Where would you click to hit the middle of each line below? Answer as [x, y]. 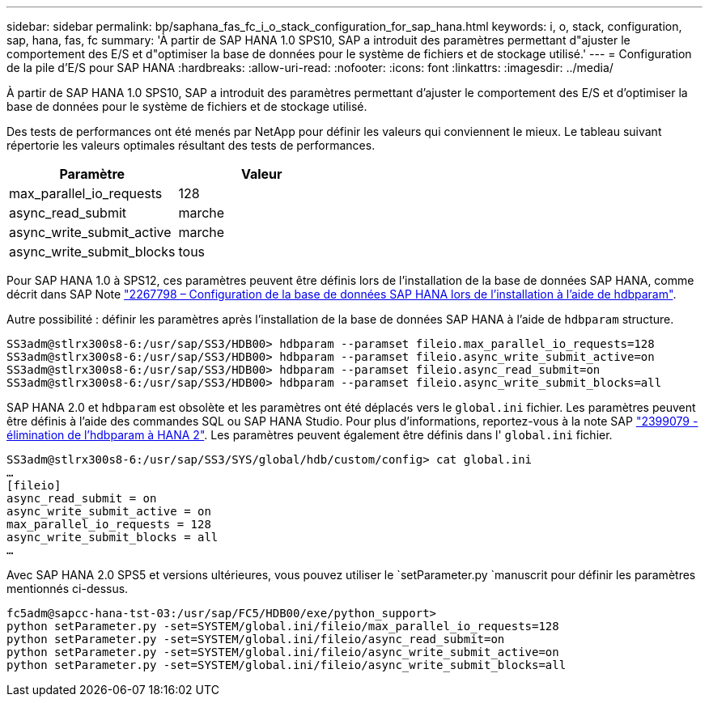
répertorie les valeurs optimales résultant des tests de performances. [191, 145]
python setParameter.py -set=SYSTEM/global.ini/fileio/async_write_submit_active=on [283, 652]
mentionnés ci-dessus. [68, 589]
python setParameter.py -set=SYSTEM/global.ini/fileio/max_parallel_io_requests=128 [283, 626]
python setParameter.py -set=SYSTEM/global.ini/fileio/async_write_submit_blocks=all [287, 665]
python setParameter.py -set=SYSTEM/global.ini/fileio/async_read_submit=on [256, 639]
